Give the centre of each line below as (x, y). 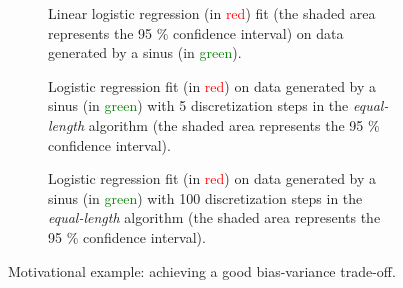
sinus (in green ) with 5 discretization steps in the (198, 105)
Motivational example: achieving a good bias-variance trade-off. (202, 270)
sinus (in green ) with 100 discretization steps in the (205, 197)
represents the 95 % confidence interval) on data (196, 32)
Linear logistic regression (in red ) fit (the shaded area (212, 13)
